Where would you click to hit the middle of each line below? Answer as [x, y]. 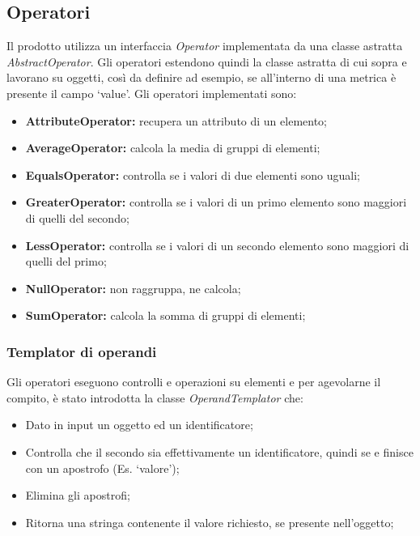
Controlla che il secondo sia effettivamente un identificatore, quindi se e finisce [219, 451]
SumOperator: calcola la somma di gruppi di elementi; [165, 315]
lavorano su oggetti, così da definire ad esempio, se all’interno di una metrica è [202, 77]
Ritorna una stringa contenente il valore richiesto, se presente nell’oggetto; [210, 522]
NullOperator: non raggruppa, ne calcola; [133, 288]
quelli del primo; [66, 261]
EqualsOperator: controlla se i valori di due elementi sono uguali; [193, 174]
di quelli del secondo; [77, 217]
